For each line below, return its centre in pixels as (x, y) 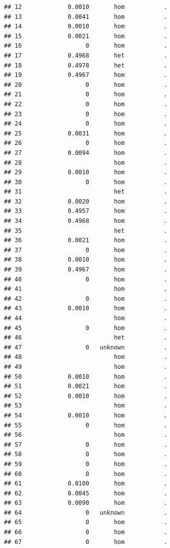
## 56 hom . (86, 435)
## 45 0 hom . (86, 328)
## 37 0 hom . (86, 250)
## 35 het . (86, 231)
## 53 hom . (86, 406)
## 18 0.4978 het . (86, 65)
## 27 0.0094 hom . (86, 153)
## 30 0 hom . (86, 182)
